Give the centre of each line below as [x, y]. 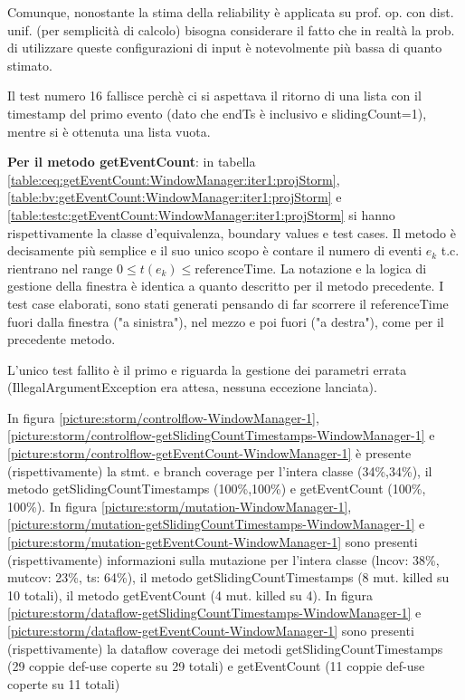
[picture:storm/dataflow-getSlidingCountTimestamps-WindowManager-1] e [214, 613]
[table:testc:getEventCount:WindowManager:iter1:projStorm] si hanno [201, 214]
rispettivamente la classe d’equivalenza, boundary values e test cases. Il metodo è [232, 232]
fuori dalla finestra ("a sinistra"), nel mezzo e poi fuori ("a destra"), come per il [226, 321]
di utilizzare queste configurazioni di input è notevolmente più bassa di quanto [225, 48]
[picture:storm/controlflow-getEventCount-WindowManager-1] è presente [209, 453]
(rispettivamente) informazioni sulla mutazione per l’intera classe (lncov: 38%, [223, 559]
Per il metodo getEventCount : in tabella [132, 162]
